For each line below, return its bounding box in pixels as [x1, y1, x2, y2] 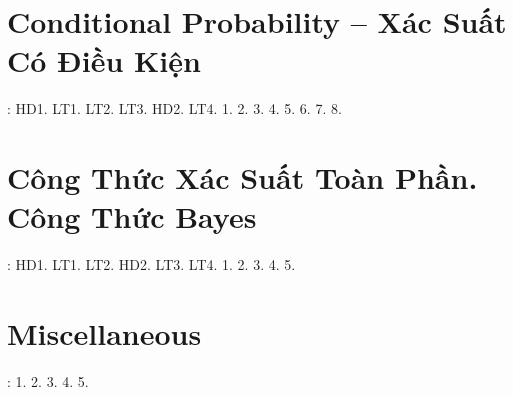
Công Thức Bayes [7, 196, 257, 237]
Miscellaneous [7, 313, 202, 353]
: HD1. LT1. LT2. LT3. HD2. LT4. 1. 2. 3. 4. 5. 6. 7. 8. [7, 98, 342, 119]
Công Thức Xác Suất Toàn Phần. [7, 157, 478, 198]
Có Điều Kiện [7, 40, 201, 81]
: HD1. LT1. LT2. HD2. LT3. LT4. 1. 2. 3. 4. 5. [7, 254, 296, 275]
